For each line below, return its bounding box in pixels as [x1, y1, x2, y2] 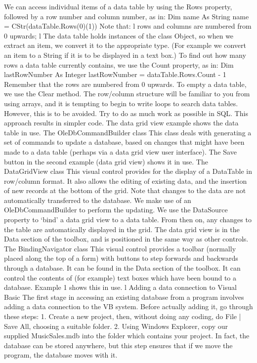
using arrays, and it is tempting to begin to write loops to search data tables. [4, 98, 238, 108]
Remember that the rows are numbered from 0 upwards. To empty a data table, [4, 79, 247, 89]
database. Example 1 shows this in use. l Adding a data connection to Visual [4, 282, 237, 292]
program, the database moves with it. [4, 350, 118, 360]
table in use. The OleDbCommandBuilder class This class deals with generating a [4, 127, 252, 137]
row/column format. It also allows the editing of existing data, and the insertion [4, 175, 247, 186]
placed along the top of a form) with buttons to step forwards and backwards [4, 253, 238, 263]
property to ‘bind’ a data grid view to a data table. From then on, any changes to [4, 214, 252, 225]
